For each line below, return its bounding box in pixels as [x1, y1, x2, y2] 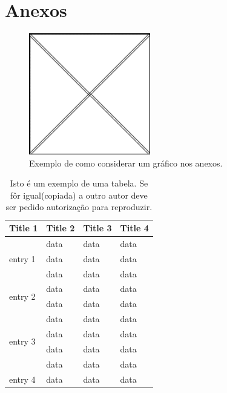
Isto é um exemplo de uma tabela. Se [10, 177, 148, 190]
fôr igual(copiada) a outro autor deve [10, 188, 148, 201]
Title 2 [46, 222, 75, 234]
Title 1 [9, 222, 38, 234]
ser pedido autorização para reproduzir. [5, 200, 153, 213]
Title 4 [120, 222, 149, 234]
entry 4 [9, 372, 36, 385]
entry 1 [9, 252, 36, 265]
